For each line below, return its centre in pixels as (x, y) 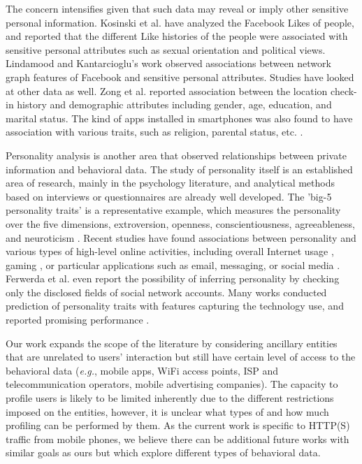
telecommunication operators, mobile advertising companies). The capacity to (172, 384)
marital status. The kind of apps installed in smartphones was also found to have (179, 118)
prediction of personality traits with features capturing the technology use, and (175, 306)
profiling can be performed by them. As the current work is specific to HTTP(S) (178, 425)
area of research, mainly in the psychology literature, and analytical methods (171, 183)
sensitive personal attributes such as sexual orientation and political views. (166, 49)
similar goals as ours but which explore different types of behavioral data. (163, 452)
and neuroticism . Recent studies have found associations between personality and (181, 237)
